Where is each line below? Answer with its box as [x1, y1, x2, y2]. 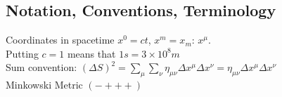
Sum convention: [6, 60, 77, 75]
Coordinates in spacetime [6, 32, 115, 47]
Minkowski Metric [6, 77, 83, 92]
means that [67, 46, 116, 60]
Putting [6, 46, 39, 60]
